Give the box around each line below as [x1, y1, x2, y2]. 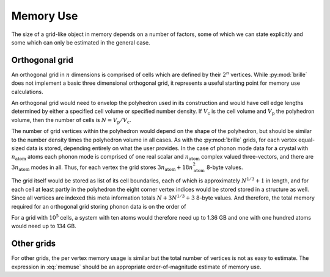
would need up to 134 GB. [11, 223, 76, 230]
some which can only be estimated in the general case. [11, 38, 150, 46]
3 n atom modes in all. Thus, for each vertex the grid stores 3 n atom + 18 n [11, 164, 193, 172]
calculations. [11, 88, 43, 95]
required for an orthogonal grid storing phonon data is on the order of [11, 203, 186, 210]
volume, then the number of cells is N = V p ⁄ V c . [11, 116, 131, 125]
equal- [298, 136, 315, 143]
